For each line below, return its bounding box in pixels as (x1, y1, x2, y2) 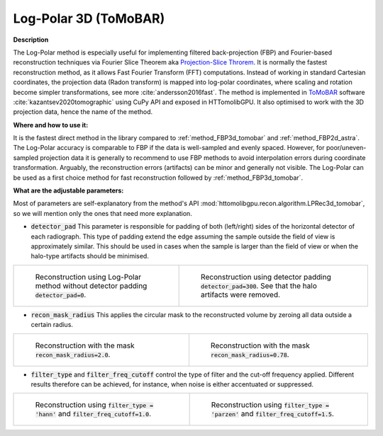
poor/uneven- (326, 144, 367, 152)
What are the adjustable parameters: (13, 186, 124, 195)
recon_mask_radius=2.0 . (35, 349, 111, 359)
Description (13, 35, 49, 44)
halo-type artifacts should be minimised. (30, 252, 149, 260)
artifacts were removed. (201, 289, 280, 299)
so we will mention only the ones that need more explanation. (13, 209, 193, 217)
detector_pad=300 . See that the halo (201, 280, 317, 290)
